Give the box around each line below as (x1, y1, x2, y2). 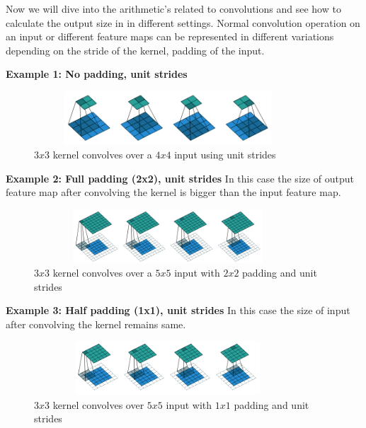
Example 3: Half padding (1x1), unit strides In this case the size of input (6, 303, 350, 318)
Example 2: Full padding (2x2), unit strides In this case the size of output (6, 170, 355, 185)
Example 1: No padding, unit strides (6, 66, 188, 81)
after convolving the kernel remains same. (6, 316, 186, 331)
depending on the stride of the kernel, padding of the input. (6, 42, 265, 57)
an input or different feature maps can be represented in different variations (6, 29, 334, 44)
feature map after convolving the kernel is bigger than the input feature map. (6, 185, 341, 199)
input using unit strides (174, 147, 276, 162)
